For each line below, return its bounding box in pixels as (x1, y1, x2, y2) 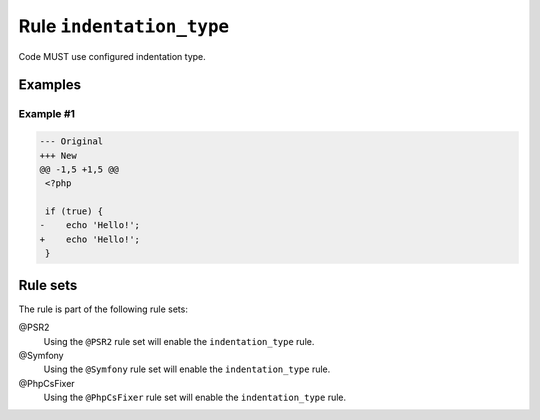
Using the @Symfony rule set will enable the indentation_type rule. (43, 363, 331, 375)
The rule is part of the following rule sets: (18, 303, 189, 315)
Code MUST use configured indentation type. (18, 50, 207, 62)
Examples (18, 76, 82, 94)
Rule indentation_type (18, 15, 230, 37)
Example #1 (18, 107, 75, 121)
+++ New (39, 150, 77, 161)
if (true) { (45, 206, 104, 217)
